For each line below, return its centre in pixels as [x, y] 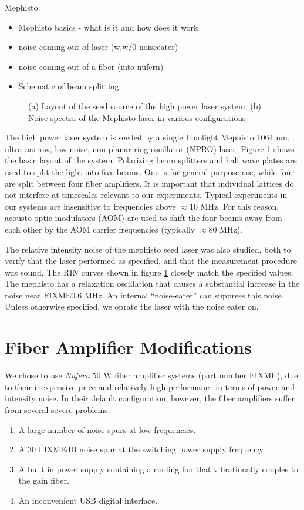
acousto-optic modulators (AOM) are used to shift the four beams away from [143, 218]
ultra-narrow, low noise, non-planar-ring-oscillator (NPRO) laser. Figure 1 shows [150, 148]
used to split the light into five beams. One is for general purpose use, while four [149, 171]
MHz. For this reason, [240, 206]
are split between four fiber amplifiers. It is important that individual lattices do [149, 183]
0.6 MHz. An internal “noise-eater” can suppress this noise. [178, 295]
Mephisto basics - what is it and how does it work [108, 27]
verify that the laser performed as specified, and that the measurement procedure [151, 261]
